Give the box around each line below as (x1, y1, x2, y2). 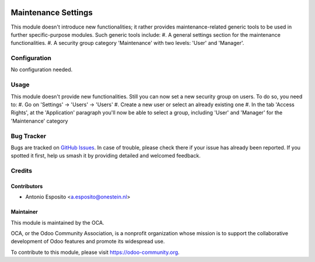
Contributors (10, 183, 43, 190)
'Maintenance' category (10, 117, 68, 124)
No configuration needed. (10, 66, 73, 73)
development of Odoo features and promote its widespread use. (10, 238, 165, 245)
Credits (10, 167, 32, 175)
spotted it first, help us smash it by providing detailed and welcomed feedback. (10, 152, 201, 159)
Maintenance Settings (10, 8, 93, 18)
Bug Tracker (10, 132, 47, 140)
